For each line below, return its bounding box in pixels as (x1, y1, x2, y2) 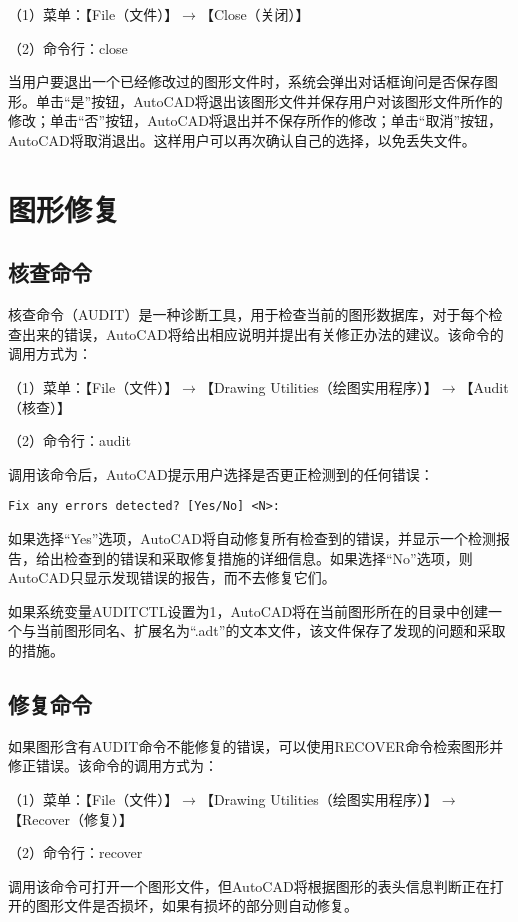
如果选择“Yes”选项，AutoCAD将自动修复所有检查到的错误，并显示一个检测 (8, 527, 496, 548)
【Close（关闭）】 (199, 4, 310, 24)
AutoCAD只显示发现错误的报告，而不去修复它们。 (8, 567, 336, 588)
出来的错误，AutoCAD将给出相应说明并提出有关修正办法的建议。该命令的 (21, 323, 504, 344)
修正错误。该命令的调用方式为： (8, 755, 218, 776)
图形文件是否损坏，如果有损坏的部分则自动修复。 (35, 895, 358, 916)
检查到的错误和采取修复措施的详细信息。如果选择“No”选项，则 (63, 547, 473, 568)
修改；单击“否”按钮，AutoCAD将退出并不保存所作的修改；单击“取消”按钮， (8, 110, 503, 131)
